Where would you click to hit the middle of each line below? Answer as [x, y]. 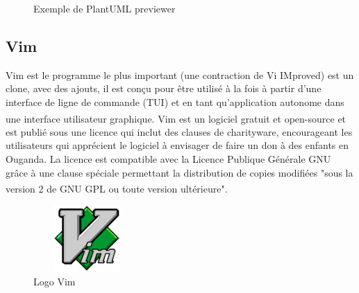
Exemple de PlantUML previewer [105, 8]
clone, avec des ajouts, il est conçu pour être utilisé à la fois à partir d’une [164, 88]
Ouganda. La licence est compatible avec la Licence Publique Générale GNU [168, 159]
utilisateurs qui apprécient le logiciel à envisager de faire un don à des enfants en [177, 145]
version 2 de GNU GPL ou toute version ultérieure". [117, 188]
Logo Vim [55, 282]
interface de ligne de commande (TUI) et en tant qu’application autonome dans [175, 101]
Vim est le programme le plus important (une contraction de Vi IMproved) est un [180, 74]
